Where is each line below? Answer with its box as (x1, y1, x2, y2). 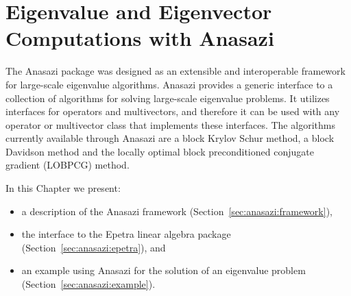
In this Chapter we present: (5, 181, 121, 195)
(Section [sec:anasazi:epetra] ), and (21, 240, 166, 254)
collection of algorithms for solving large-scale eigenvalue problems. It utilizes (5, 90, 330, 105)
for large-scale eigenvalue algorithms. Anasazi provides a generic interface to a (5, 77, 333, 91)
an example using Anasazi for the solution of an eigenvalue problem (21, 263, 306, 277)
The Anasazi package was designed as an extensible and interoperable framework (5, 64, 346, 78)
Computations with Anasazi (5, 24, 274, 52)
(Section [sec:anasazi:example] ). (21, 277, 156, 291)
